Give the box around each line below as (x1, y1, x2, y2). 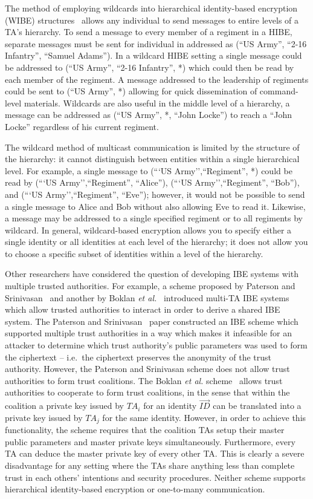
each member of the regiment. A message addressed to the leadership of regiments (5, 73, 309, 85)
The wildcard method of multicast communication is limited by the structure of (5, 140, 300, 153)
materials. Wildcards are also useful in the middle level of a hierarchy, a (24, 96, 290, 109)
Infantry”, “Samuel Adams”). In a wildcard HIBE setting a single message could (5, 49, 302, 62)
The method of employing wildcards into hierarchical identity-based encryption (5, 2, 298, 14)
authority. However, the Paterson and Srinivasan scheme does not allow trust (5, 362, 290, 375)
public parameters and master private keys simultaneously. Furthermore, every (5, 435, 295, 448)
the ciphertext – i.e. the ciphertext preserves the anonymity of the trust (5, 350, 272, 363)
